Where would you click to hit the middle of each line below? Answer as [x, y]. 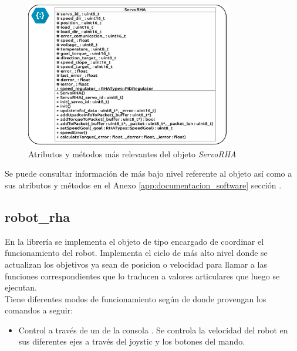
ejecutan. [21, 287]
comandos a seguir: [39, 310]
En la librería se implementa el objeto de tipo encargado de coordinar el [134, 241]
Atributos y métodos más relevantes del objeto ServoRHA [132, 153]
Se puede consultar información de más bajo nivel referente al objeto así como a [148, 173]
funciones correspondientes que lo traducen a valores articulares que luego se [142, 276]
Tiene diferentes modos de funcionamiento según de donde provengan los [136, 298]
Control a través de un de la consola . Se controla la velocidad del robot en [153, 330]
